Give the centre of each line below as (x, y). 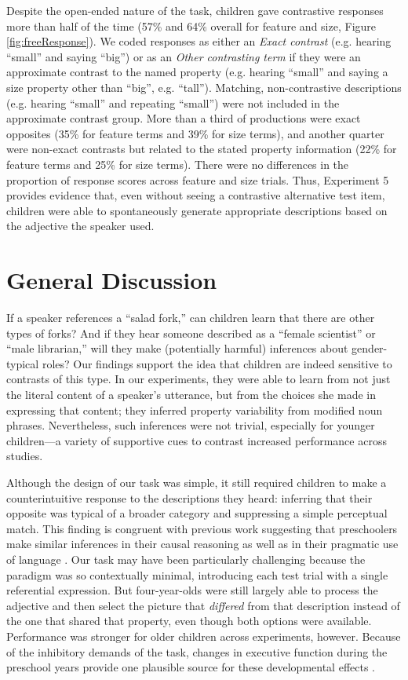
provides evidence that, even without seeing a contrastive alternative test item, (196, 195)
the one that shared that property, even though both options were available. (189, 621)
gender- (370, 348)
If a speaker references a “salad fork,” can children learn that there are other (191, 318)
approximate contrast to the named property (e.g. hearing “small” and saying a (197, 72)
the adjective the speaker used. (80, 226)
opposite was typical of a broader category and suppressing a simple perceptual (197, 513)
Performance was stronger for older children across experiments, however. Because (204, 636)
